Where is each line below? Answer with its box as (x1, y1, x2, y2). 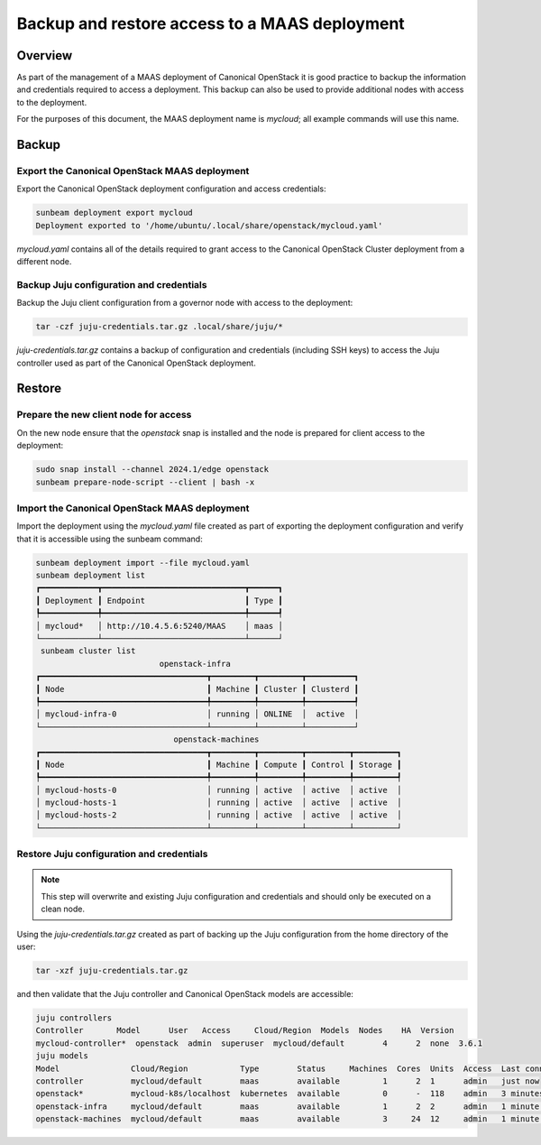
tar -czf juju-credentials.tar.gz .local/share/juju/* (35, 321, 283, 332)
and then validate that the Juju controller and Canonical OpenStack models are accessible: (16, 988, 353, 999)
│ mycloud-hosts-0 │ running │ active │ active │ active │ (35, 785, 402, 795)
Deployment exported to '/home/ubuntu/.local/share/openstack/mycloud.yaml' (35, 220, 383, 230)
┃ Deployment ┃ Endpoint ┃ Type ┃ (35, 596, 283, 605)
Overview (16, 48, 73, 63)
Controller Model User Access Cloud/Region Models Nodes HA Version (35, 1025, 454, 1036)
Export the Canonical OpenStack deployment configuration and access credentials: (16, 183, 326, 194)
